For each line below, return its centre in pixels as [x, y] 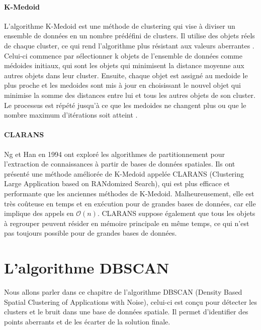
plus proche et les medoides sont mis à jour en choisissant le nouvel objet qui [122, 85]
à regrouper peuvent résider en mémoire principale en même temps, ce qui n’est [127, 223]
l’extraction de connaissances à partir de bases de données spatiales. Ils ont [120, 164]
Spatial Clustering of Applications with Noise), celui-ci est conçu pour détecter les [130, 301]
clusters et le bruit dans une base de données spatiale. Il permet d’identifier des [126, 312]
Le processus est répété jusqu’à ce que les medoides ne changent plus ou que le [125, 105]
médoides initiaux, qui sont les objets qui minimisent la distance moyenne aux [124, 65]
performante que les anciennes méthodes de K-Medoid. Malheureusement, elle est [129, 193]
